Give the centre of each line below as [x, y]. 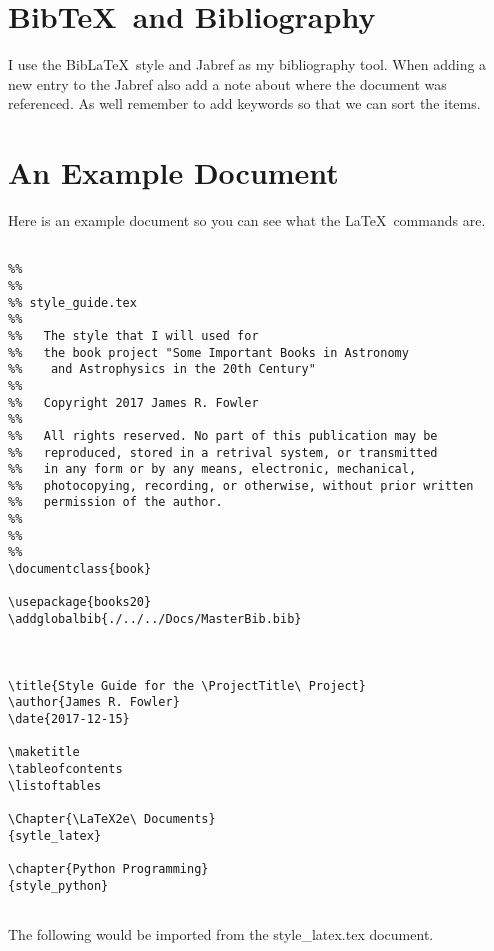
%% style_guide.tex [72, 302]
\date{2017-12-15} [69, 719]
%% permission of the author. [115, 502]
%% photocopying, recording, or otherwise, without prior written [241, 485]
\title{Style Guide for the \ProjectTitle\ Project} [187, 685]
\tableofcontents [65, 768]
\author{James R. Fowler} [94, 702]
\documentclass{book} [80, 569]
